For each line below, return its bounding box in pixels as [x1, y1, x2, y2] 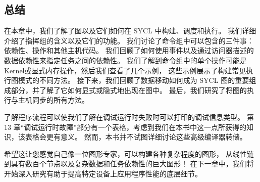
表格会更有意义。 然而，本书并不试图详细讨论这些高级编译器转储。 [25, 131, 247, 142]
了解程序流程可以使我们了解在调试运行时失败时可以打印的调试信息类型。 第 [4, 111, 254, 122]
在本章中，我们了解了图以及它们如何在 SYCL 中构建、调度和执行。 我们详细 [4, 25, 256, 36]
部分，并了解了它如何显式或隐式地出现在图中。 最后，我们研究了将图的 [11, 84, 247, 95]
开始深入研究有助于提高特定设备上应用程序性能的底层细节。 [4, 168, 202, 178]
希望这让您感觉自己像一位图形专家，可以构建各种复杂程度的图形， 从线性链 [4, 148, 254, 159]
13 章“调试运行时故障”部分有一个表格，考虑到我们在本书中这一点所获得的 [4, 121, 246, 132]
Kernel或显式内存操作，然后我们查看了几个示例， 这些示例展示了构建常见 [4, 65, 246, 75]
